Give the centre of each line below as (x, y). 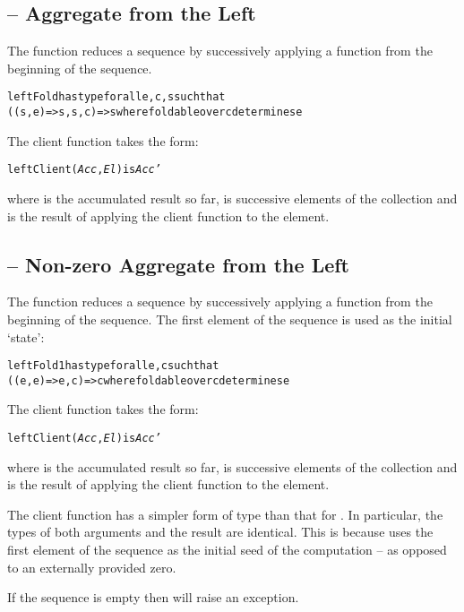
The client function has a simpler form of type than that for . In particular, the (225, 514)
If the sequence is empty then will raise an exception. (153, 597)
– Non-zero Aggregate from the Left (178, 264)
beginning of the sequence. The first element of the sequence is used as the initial (230, 319)
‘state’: (26, 336)
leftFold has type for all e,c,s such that (116, 97)
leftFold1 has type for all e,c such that (113, 366)
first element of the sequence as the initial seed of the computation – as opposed (227, 550)
